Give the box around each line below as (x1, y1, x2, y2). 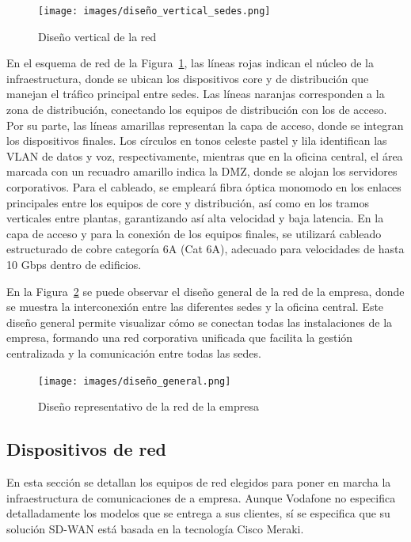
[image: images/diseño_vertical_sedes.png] (38, 6, 271, 17)
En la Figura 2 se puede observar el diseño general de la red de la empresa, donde (6, 282, 405, 299)
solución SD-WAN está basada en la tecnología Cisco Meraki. (6, 520, 304, 536)
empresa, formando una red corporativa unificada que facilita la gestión (6, 329, 353, 346)
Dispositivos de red (6, 437, 166, 461)
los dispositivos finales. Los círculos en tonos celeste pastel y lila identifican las (6, 132, 387, 149)
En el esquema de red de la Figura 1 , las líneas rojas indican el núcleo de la (6, 55, 374, 71)
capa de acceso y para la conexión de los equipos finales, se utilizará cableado (6, 225, 382, 241)
